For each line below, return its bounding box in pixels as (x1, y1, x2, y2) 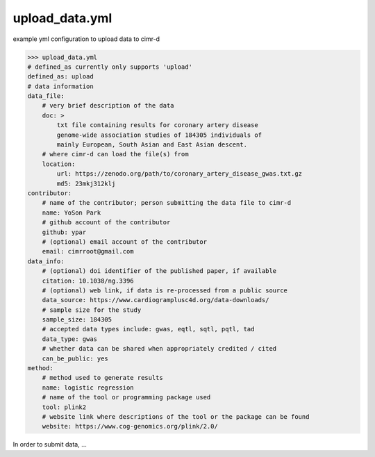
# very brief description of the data (42, 101, 174, 110)
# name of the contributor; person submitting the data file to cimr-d (42, 199, 292, 207)
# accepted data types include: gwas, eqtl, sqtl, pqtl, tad (42, 325, 255, 333)
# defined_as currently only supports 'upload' (27, 63, 192, 71)
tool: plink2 (42, 403, 87, 411)
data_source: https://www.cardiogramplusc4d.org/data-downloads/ (42, 296, 269, 304)
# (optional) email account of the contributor (42, 238, 208, 246)
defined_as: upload (27, 73, 94, 81)
